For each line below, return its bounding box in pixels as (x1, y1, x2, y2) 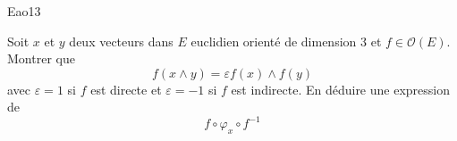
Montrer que (7, 49, 75, 68)
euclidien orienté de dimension (190, 31, 357, 50)
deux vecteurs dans (69, 31, 173, 50)
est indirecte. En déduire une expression (231, 79, 450, 98)
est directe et (90, 79, 162, 98)
